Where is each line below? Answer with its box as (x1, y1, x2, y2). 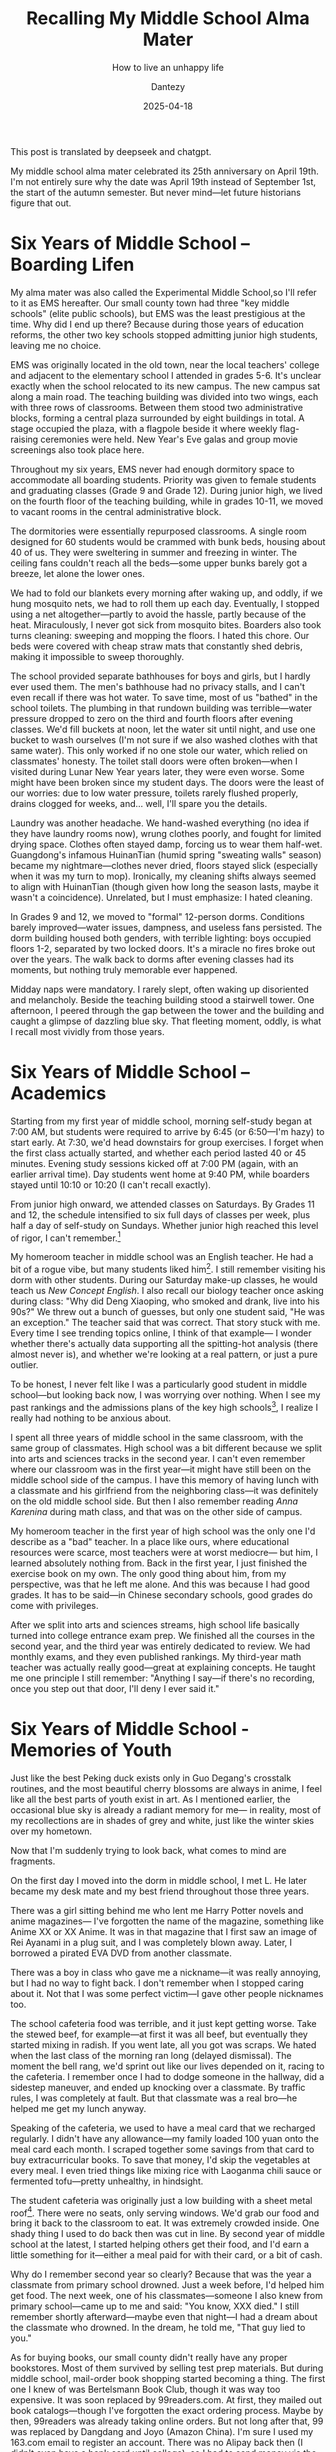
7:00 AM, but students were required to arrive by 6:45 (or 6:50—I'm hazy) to (10, 1125, 325, 1137)
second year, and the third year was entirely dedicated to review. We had (10, 1640, 311, 1652)
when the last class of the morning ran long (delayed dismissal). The (10, 2049, 292, 2061)
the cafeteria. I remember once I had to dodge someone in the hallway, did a (10, 2070, 325, 2082)
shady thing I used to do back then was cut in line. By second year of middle (10, 2228, 325, 2240)
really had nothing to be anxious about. (10, 1412, 172, 1424)
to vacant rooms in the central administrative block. (10, 505, 222, 517)
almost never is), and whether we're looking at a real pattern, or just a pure (10, 1348, 318, 1361)
